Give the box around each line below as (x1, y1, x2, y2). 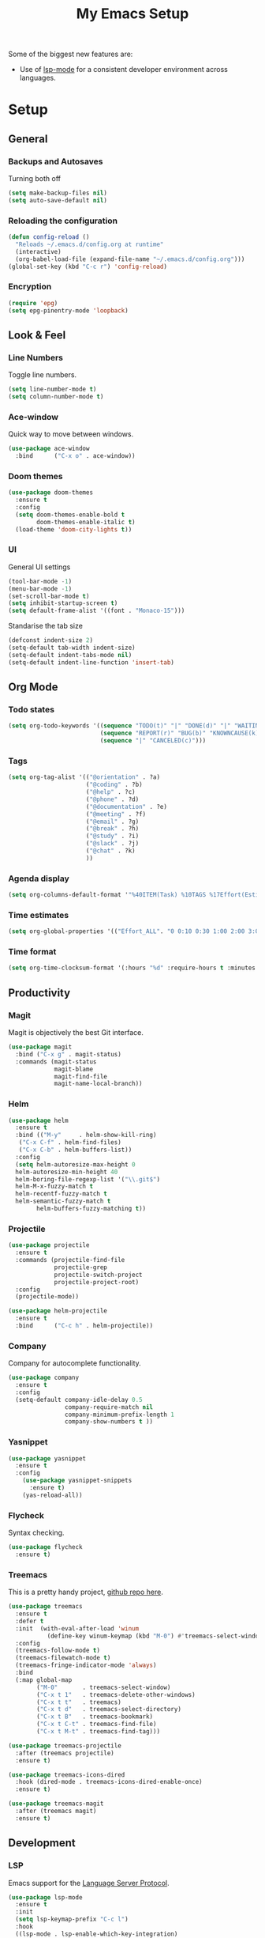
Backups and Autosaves (8, 156, 103, 167)
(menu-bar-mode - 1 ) (8, 584, 73, 593)
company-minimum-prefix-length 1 (64, 1411, 175, 1419)
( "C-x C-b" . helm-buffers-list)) (18, 1146, 132, 1154)
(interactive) (15, 247, 62, 255)
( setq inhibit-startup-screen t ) (8, 599, 118, 607)
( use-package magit (8, 1043, 73, 1052)
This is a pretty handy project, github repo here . (8, 1587, 163, 1597)
